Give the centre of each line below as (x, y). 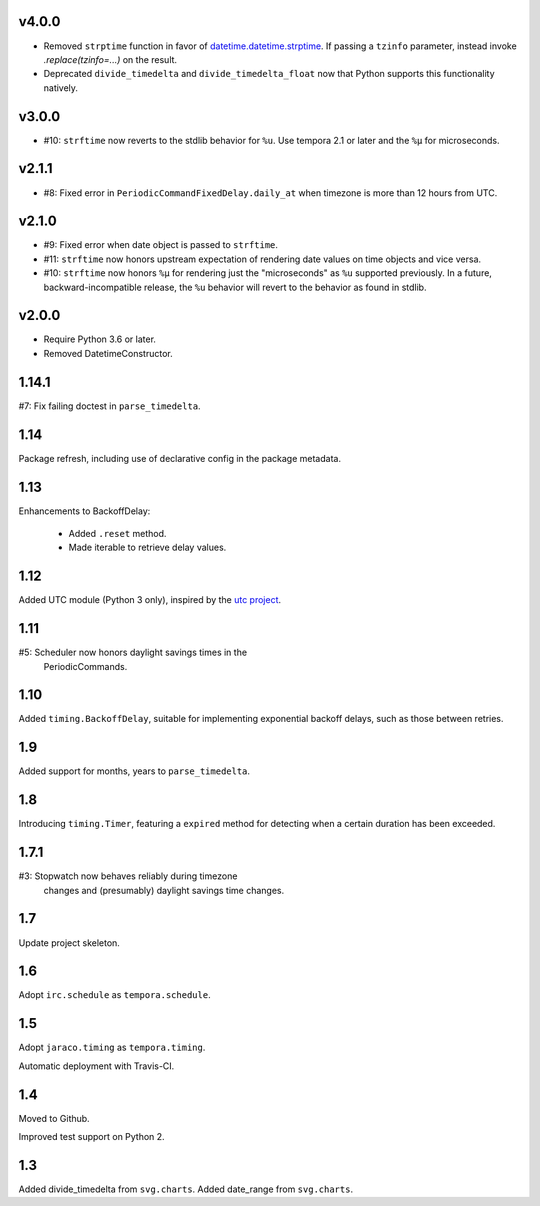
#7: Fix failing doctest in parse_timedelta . (109, 406)
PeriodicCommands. (85, 666)
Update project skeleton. (69, 942)
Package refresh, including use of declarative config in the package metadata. (180, 458)
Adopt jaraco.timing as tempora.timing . (112, 1047)
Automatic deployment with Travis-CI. (96, 1066)
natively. (61, 87)
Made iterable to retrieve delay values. (147, 547)
